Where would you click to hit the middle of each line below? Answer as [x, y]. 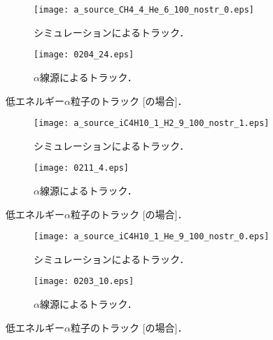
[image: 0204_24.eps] [84, 55]
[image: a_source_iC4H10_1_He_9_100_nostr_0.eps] [152, 237]
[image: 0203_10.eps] [84, 282]
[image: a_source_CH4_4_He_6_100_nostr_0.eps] [144, 10]
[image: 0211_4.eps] [82, 168]
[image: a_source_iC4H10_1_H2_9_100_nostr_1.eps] [152, 123]
